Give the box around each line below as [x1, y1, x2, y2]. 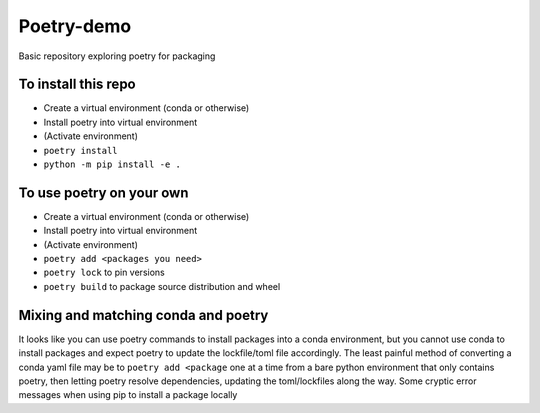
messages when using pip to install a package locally [18, 389, 238, 401]
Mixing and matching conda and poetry [18, 306, 269, 324]
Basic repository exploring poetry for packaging [18, 50, 216, 62]
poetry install [43, 145, 119, 156]
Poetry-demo [18, 15, 132, 37]
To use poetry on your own [18, 184, 189, 201]
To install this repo [18, 76, 137, 93]
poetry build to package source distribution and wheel [43, 280, 281, 292]
